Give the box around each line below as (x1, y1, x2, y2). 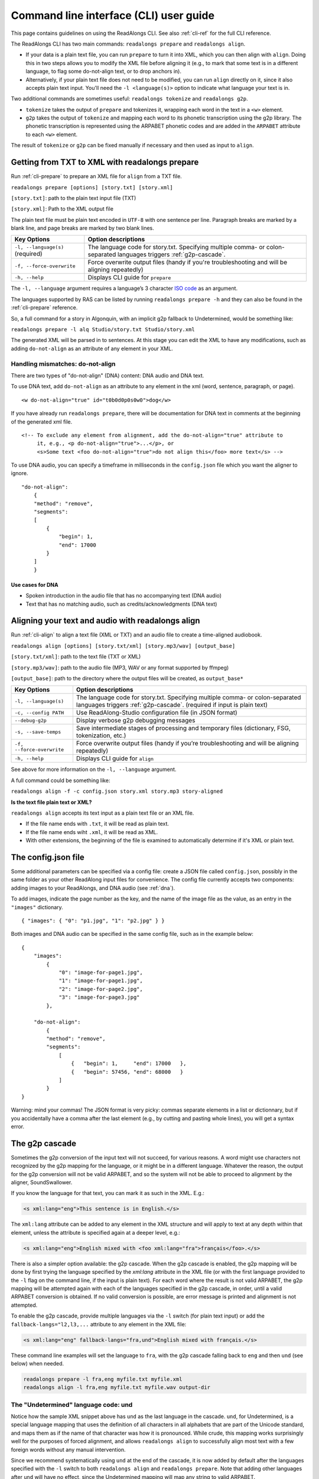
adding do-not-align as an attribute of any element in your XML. (11, 345, 174, 352)
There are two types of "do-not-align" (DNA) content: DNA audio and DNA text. (11, 372, 204, 379)
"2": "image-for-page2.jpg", (58, 986, 143, 992)
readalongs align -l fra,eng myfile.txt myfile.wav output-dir (23, 1384, 211, 1391)
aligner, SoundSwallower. (11, 1179, 73, 1186)
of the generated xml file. (11, 418, 73, 425)
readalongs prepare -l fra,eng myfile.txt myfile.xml (23, 1375, 183, 1383)
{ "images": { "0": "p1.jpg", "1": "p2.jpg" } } (21, 918, 165, 924)
